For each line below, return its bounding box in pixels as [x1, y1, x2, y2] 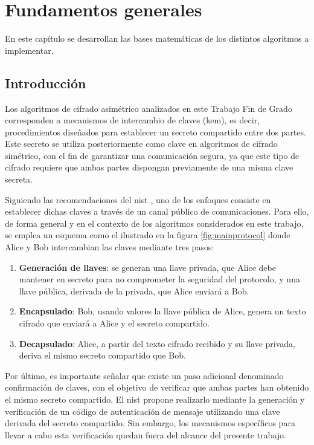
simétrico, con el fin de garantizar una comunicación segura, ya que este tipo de [5, 149, 300, 161]
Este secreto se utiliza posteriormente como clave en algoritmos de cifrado [5, 137, 278, 150]
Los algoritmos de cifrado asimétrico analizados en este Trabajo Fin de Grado [5, 102, 292, 114]
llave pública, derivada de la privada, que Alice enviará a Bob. [19, 284, 249, 297]
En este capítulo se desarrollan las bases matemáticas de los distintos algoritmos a [5, 32, 309, 45]
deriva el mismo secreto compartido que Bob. [19, 349, 186, 362]
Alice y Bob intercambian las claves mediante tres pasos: [5, 241, 214, 253]
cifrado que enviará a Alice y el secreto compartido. [19, 317, 210, 330]
